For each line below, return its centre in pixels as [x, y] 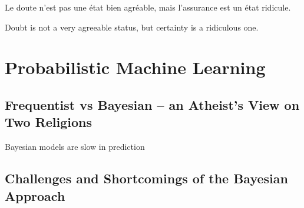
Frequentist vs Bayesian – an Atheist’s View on [152, 104]
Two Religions [49, 122]
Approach [35, 195]
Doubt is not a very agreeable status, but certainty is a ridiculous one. [132, 27]
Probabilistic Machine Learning [135, 67]
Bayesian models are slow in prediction [75, 147]
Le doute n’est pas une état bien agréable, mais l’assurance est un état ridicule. [148, 7]
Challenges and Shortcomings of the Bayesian [146, 178]
